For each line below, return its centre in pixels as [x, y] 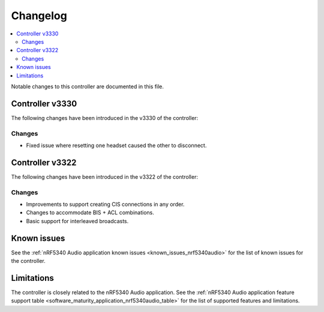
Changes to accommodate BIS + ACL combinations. [90, 212]
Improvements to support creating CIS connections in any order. [105, 204]
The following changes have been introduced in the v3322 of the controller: [104, 176]
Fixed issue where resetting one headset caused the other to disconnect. [116, 145]
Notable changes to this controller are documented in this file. [88, 86]
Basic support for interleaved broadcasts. [77, 221]
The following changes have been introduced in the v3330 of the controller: [105, 118]
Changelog [39, 16]
